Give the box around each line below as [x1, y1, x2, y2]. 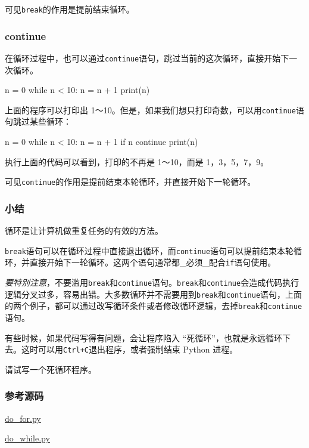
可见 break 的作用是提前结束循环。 [5, 3, 135, 15]
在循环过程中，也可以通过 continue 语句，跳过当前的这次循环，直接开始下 [5, 51, 289, 64]
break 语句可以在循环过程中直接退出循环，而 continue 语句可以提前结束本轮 [5, 244, 294, 257]
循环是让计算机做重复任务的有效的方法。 [5, 224, 163, 237]
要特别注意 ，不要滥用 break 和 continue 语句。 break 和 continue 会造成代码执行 [5, 276, 299, 288]
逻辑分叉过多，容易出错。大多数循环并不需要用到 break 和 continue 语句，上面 [5, 288, 302, 300]
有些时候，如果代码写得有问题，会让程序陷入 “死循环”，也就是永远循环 [5, 331, 282, 344]
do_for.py [5, 412, 41, 424]
